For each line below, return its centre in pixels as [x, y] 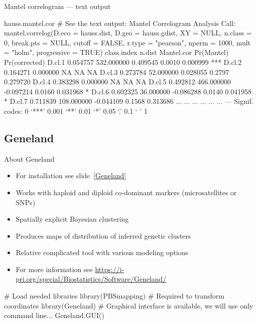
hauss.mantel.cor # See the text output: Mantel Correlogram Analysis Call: [120, 23]
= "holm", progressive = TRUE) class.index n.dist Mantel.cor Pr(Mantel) [116, 52]
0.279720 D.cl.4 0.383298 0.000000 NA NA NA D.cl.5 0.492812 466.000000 [118, 82]
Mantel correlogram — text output [57, 6]
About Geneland [29, 159]
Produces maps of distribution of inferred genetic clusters [103, 235]
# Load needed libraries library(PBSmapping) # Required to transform [114, 296]
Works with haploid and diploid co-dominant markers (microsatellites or [126, 192]
